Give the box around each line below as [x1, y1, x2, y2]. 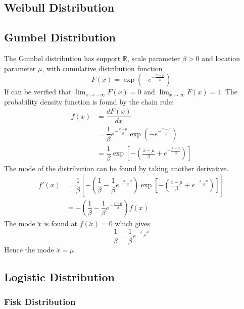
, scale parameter [127, 53, 180, 63]
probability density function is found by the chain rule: [4, 96, 174, 107]
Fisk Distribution [4, 295, 76, 308]
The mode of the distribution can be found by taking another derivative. [4, 163, 229, 173]
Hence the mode [4, 244, 54, 254]
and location [202, 53, 240, 63]
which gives [115, 218, 151, 229]
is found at [44, 218, 77, 229]
